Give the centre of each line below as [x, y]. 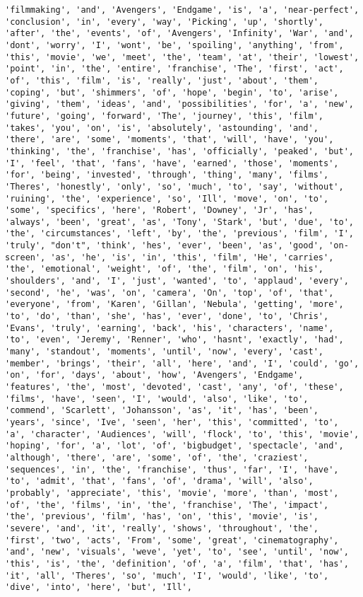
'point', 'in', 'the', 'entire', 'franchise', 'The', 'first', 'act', [174, 69]
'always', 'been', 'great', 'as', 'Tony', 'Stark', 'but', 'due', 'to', [179, 222]
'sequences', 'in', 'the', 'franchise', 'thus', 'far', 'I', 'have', [172, 469]
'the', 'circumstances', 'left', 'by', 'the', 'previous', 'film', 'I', [179, 234]
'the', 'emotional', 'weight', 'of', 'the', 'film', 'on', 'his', [165, 269]
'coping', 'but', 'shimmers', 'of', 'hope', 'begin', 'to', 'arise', [172, 92]
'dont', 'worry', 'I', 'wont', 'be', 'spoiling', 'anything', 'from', [174, 45]
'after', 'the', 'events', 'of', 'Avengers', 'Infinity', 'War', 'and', [179, 34]
